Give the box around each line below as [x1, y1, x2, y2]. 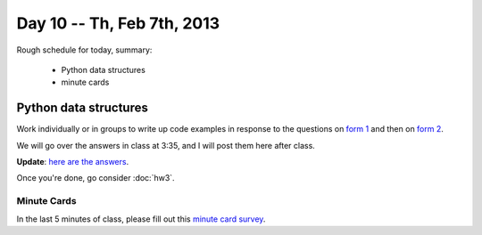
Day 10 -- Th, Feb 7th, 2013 [16, 13, 220, 33]
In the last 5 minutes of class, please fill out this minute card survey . [16, 214, 266, 224]
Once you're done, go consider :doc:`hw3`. [16, 173, 175, 183]
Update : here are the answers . [16, 157, 129, 167]
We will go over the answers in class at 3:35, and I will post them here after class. [16, 140, 316, 150]
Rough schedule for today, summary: [16, 45, 153, 55]
